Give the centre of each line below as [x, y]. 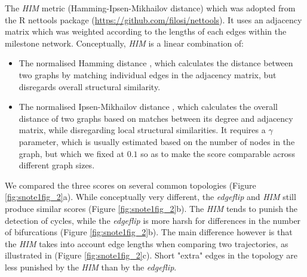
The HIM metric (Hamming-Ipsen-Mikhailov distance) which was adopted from [150, 8]
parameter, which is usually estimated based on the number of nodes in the [157, 141]
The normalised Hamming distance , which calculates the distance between [156, 63]
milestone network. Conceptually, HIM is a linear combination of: [125, 43]
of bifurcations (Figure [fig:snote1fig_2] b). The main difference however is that [149, 232]
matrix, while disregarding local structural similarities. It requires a [142, 130]
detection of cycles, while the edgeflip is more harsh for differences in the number [153, 220]
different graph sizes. [57, 165]
